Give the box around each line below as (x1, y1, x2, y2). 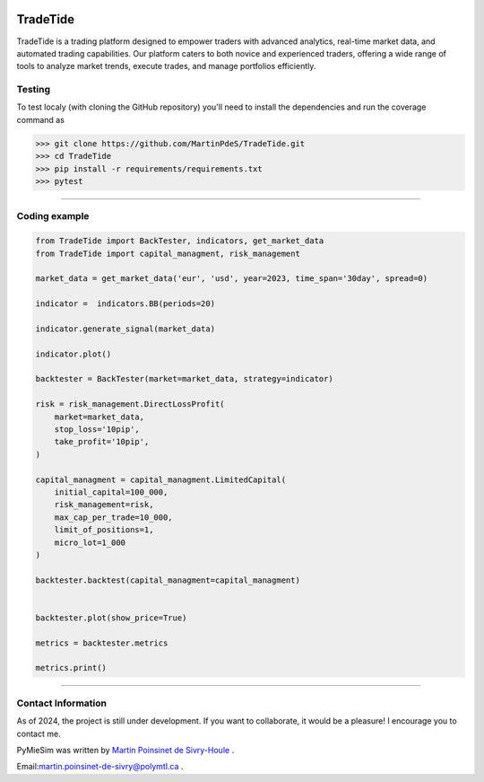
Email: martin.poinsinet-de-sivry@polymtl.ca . (16, 761, 184, 772)
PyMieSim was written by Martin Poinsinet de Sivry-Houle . (16, 744, 235, 755)
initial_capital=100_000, (54, 487, 169, 497)
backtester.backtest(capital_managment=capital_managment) (35, 575, 300, 585)
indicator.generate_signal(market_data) (35, 323, 215, 334)
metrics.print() (35, 663, 108, 673)
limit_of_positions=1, (54, 525, 154, 535)
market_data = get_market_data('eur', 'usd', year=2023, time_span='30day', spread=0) (35, 274, 428, 284)
